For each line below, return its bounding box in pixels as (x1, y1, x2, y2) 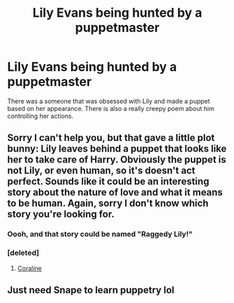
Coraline (17, 264, 42, 272)
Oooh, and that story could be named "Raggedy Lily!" (7, 229, 193, 239)
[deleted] (7, 248, 40, 258)
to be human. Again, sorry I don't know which (7, 198, 209, 209)
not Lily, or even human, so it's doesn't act (7, 165, 196, 177)
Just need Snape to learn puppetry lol (7, 284, 175, 296)
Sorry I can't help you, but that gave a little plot (7, 132, 215, 144)
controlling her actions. (7, 112, 74, 120)
